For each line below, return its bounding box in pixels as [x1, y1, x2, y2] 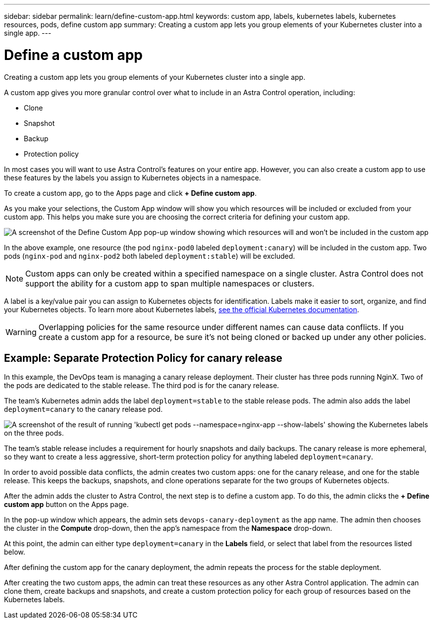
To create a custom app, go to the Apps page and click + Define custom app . [4, 188, 257, 197]
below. [4, 548, 25, 557]
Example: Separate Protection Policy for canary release [4, 351, 282, 364]
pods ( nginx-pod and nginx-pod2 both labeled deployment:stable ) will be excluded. [4, 251, 295, 260]
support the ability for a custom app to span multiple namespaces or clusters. [25, 278, 315, 288]
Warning [5, 327, 37, 337]
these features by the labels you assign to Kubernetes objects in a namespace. [4, 173, 261, 182]
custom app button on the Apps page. [4, 500, 129, 509]
